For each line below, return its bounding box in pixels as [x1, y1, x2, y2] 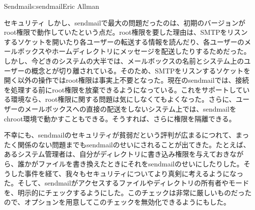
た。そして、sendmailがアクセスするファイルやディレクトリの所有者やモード [4, 178, 249, 188]
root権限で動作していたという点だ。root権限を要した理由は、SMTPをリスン [4, 27, 248, 37]
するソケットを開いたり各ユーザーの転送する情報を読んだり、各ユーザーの [4, 36, 244, 47]
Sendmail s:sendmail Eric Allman [4, 1, 99, 11]
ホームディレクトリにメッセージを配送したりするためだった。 [52, 46, 251, 56]
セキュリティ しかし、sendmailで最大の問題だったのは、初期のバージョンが [4, 17, 246, 27]
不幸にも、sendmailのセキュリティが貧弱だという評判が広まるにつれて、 [4, 130, 236, 140]
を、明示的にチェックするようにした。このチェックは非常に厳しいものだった [4, 187, 252, 197]
